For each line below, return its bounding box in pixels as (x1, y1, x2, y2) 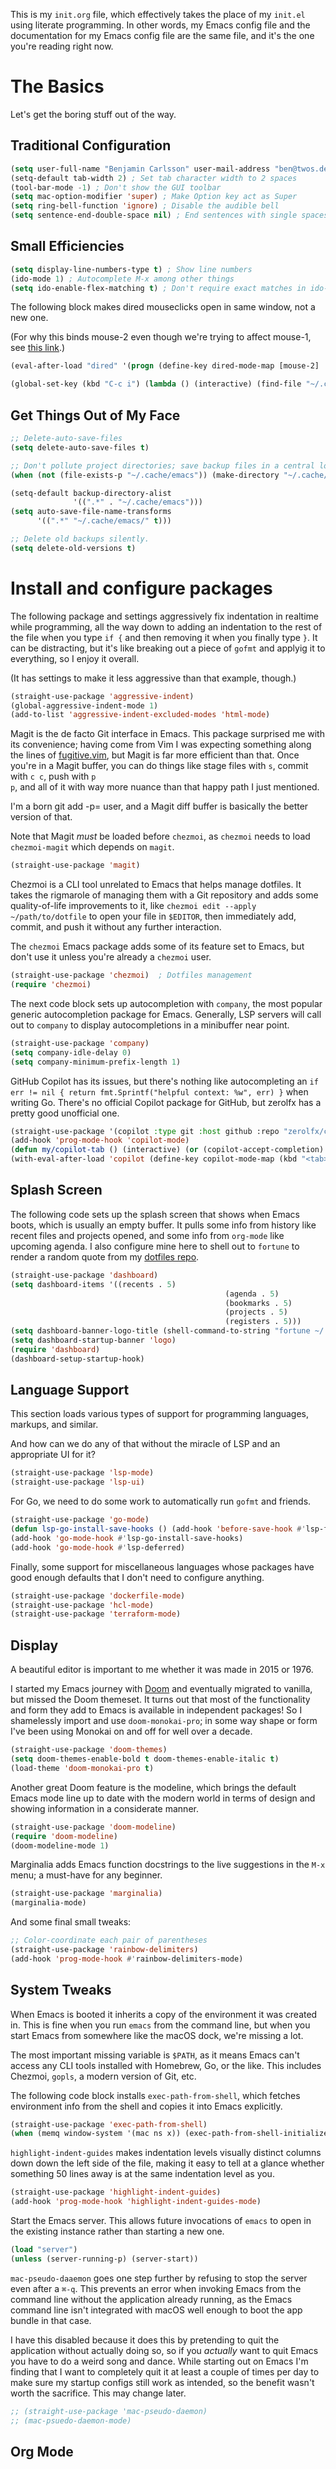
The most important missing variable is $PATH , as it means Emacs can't (10, 2049, 300, 2061)
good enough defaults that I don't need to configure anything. (10, 1571, 265, 1583)
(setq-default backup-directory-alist (10, 488, 172, 498)
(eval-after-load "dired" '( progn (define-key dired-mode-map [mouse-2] (10, 361, 320, 371)
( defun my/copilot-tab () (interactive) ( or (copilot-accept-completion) (10, 1145, 325, 1155)
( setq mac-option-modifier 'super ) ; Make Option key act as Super (10, 192, 298, 202)
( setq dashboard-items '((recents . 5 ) (10, 1279, 177, 1289)
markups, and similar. (10, 1419, 99, 1431)
